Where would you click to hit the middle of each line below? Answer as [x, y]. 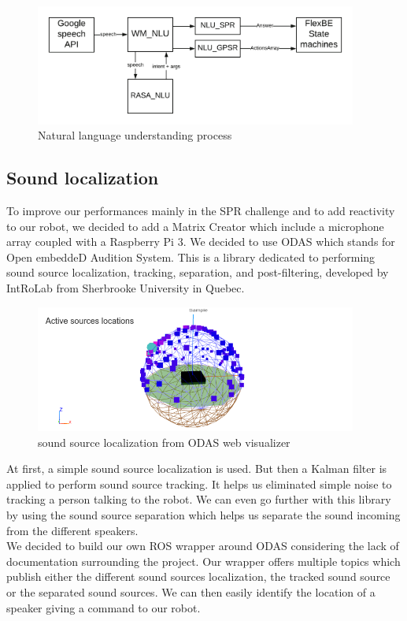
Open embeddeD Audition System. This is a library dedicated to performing [191, 257]
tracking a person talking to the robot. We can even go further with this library [199, 499]
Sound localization [83, 178]
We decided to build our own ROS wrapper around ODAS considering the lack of [203, 546]
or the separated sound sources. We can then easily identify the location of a [191, 592]
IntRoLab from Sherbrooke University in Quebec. [126, 287]
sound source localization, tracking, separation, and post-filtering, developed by [198, 272]
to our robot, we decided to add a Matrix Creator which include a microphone [195, 226]
